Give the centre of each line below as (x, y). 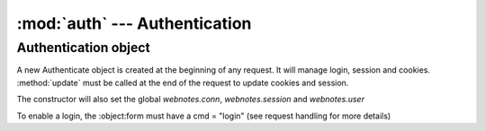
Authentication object (83, 48)
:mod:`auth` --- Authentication (134, 23)
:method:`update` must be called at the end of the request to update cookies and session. (183, 83)
